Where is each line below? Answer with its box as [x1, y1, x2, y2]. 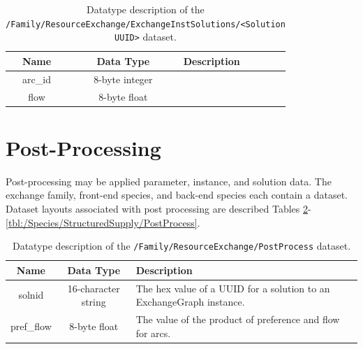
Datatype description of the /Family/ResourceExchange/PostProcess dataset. [12, 238, 351, 253]
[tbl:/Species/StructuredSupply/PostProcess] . [6, 215, 200, 229]
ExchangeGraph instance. [135, 294, 245, 309]
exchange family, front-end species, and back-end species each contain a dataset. [6, 187, 348, 202]
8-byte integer [94, 71, 153, 86]
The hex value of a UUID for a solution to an [135, 280, 330, 295]
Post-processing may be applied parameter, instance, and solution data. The [6, 173, 332, 188]
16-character [67, 280, 120, 295]
